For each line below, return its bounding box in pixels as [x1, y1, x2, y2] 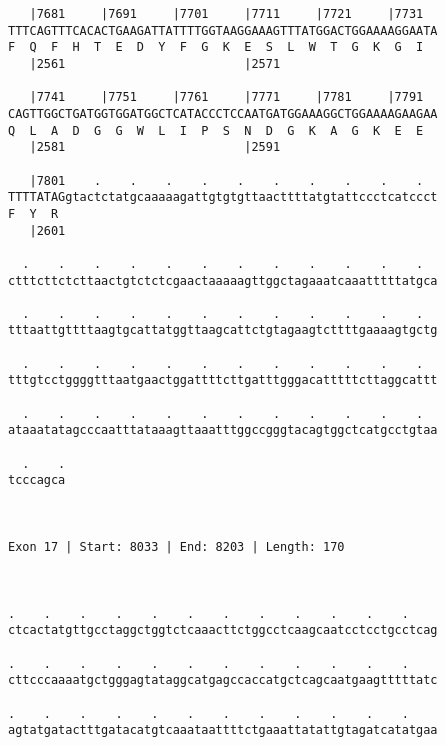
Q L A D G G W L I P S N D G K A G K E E [8, 123, 424, 138]
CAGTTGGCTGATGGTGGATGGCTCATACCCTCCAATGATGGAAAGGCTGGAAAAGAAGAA [8, 106, 438, 121]
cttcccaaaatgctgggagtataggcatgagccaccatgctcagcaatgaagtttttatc [8, 673, 438, 688]
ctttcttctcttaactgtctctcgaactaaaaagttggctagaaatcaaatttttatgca [8, 273, 438, 288]
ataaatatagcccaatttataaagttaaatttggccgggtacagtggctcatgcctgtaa [8, 423, 438, 438]
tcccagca [8, 473, 66, 488]
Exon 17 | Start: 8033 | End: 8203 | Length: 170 [8, 540, 345, 554]
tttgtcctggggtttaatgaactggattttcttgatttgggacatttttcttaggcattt [8, 373, 438, 388]
